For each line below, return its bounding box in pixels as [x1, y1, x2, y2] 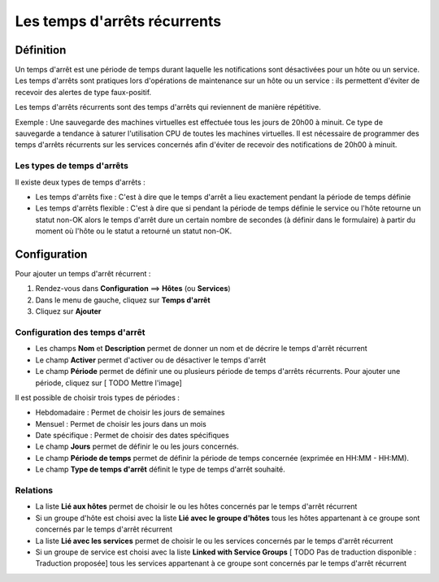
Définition [15, 43, 67, 57]
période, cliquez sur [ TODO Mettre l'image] [35, 378, 182, 388]
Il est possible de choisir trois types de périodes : [15, 393, 180, 402]
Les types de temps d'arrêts [15, 160, 129, 172]
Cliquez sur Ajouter [35, 306, 102, 316]
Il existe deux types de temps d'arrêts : [15, 177, 146, 187]
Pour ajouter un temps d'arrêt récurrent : [15, 269, 151, 279]
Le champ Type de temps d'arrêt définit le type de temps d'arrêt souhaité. [35, 464, 286, 475]
